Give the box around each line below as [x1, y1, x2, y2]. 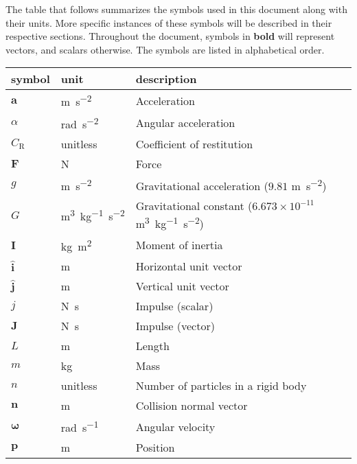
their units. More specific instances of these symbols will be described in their [5, 15, 332, 30]
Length [135, 338, 170, 354]
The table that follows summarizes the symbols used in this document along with [5, 2, 347, 16]
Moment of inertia [135, 237, 223, 253]
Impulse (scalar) [135, 298, 214, 314]
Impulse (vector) [135, 318, 215, 334]
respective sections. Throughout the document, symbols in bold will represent [5, 29, 335, 43]
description [135, 71, 197, 87]
